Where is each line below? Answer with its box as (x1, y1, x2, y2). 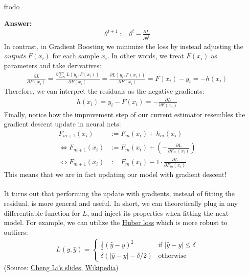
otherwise (158, 252, 187, 259)
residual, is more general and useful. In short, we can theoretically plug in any (4, 198, 238, 208)
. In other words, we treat (107, 50, 184, 61)
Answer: (4, 18, 32, 28)
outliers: (4, 226, 28, 237)
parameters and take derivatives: (4, 60, 101, 70)
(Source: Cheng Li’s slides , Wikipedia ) (4, 262, 119, 273)
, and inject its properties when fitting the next (87, 207, 229, 218)
